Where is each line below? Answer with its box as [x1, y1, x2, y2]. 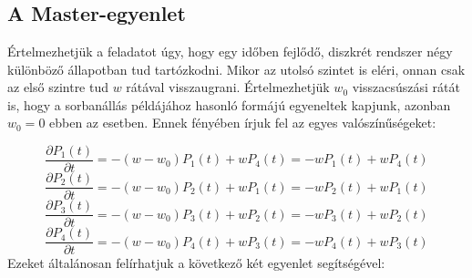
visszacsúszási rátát [352, 77, 460, 97]
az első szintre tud [7, 77, 109, 97]
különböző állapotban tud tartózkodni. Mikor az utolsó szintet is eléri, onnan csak [7, 59, 466, 78]
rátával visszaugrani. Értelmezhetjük [126, 77, 330, 97]
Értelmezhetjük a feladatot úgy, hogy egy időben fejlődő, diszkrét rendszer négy [7, 42, 453, 60]
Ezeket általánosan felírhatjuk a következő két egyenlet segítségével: [7, 253, 385, 273]
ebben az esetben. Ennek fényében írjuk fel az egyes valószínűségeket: [49, 113, 436, 132]
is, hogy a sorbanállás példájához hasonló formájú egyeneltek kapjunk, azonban [7, 95, 451, 114]
